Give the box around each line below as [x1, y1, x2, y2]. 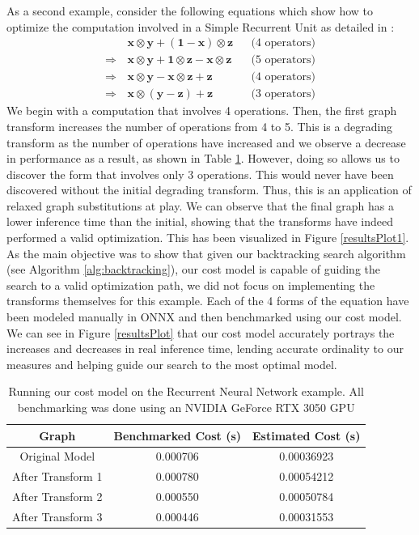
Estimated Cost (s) [252, 427, 361, 444]
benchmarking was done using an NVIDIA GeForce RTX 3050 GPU [17, 399, 355, 415]
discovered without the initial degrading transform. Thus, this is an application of [6, 181, 412, 198]
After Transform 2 [12, 488, 103, 505]
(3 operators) [251, 88, 315, 100]
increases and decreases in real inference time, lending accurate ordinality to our [6, 340, 404, 357]
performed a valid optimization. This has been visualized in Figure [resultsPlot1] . [6, 229, 409, 246]
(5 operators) [251, 54, 315, 66]
